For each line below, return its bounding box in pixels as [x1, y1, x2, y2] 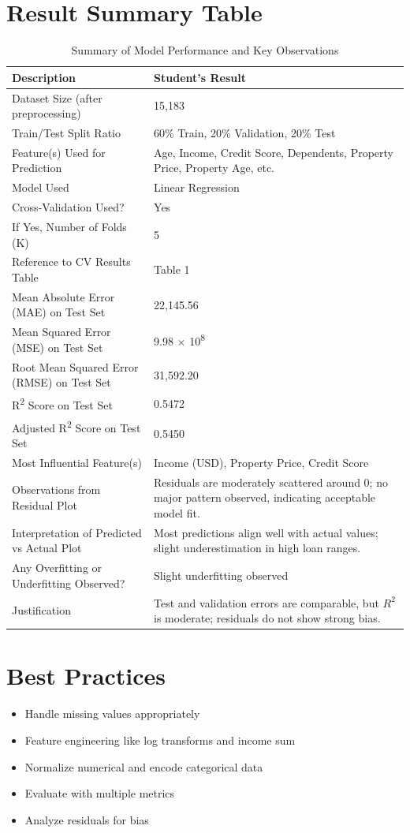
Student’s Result [154, 69, 246, 85]
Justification [12, 602, 71, 618]
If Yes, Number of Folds [12, 218, 127, 234]
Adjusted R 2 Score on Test [12, 416, 141, 435]
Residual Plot [12, 496, 77, 513]
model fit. [154, 504, 200, 521]
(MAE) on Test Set [12, 304, 106, 320]
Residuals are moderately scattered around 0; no [154, 473, 388, 490]
